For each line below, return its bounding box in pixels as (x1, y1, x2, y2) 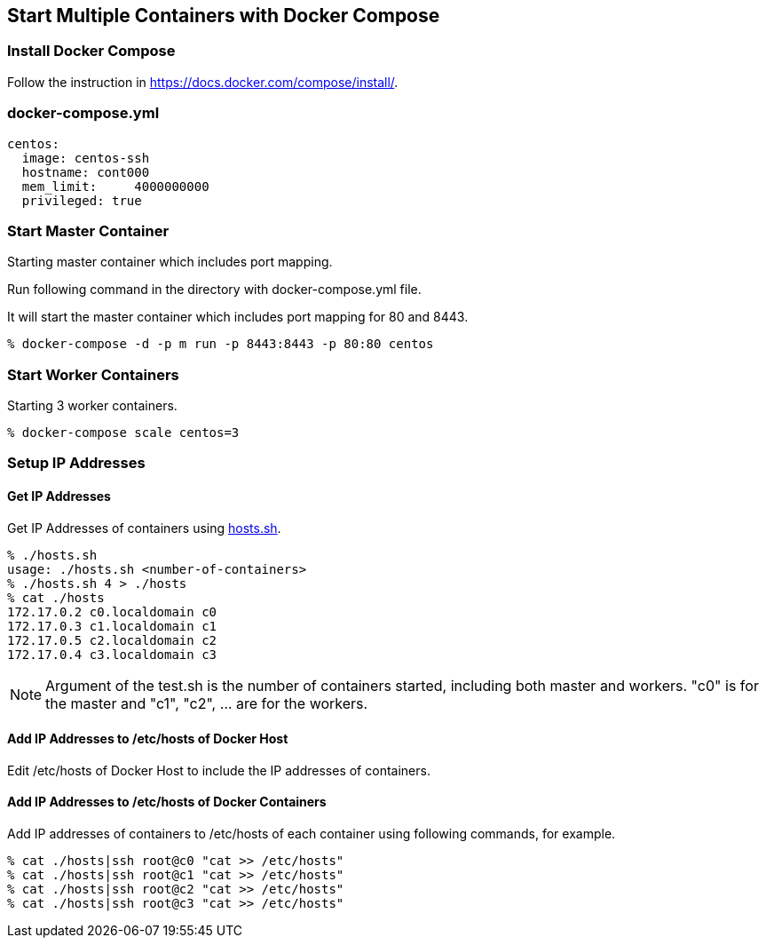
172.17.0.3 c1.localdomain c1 (7, 618, 217, 633)
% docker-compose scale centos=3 (7, 425, 240, 441)
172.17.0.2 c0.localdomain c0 (7, 604, 217, 619)
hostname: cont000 (21, 164, 150, 179)
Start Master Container (7, 221, 170, 240)
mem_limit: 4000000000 (21, 179, 209, 194)
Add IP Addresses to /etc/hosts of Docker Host (7, 731, 288, 747)
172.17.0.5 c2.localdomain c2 (7, 632, 217, 647)
